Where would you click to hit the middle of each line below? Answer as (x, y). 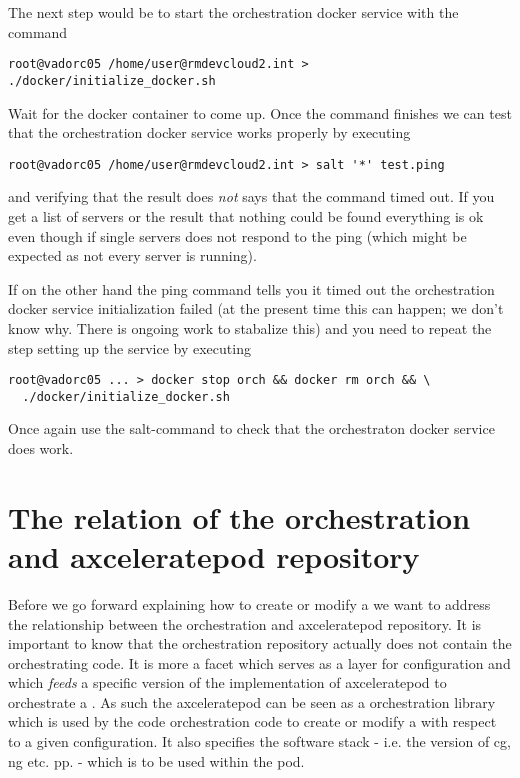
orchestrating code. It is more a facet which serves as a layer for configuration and (259, 662)
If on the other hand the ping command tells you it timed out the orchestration (251, 288)
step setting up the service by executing (129, 347)
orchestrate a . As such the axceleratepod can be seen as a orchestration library (252, 701)
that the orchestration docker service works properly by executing (209, 132)
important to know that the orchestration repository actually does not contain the (260, 643)
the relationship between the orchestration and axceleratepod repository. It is (245, 623)
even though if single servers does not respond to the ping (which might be (237, 235)
